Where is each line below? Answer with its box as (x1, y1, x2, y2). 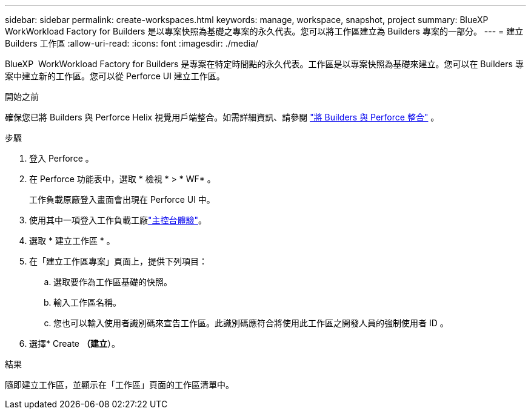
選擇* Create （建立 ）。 (29, 338, 120, 349)
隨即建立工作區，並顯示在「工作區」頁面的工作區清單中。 (5, 379, 234, 390)
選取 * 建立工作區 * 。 (29, 235, 115, 246)
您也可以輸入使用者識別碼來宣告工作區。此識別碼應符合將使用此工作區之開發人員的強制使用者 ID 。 (53, 318, 449, 328)
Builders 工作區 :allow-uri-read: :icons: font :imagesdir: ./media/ (5, 38, 259, 48)
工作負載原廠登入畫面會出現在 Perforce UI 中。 (29, 194, 215, 205)
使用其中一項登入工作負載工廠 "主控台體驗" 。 (29, 215, 207, 225)
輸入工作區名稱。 (53, 297, 121, 307)
